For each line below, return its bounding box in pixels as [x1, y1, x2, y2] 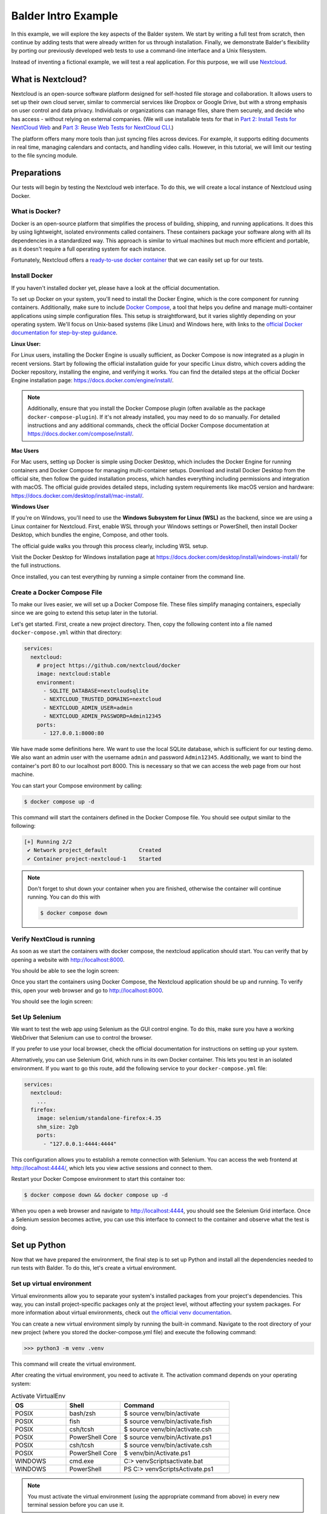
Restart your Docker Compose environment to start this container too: [11, 1175, 186, 1183]
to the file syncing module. [11, 152, 78, 159]
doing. [11, 1224, 27, 1232]
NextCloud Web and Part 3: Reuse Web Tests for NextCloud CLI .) [11, 124, 174, 131]
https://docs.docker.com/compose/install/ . [27, 430, 134, 437]
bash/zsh [69, 1409, 96, 1417]
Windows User [11, 503, 50, 511]
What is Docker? [11, 207, 61, 216]
